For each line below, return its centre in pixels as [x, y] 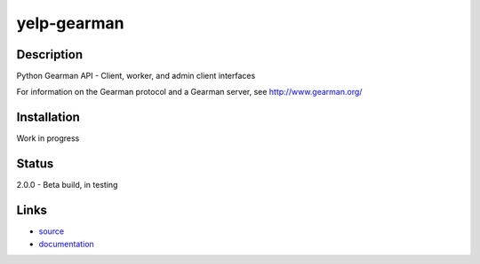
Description [50, 54]
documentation [67, 244]
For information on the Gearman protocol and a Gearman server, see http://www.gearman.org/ [189, 92]
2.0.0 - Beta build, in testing [67, 185]
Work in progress [48, 138]
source [52, 231]
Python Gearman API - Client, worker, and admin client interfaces [136, 76]
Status [35, 164]
